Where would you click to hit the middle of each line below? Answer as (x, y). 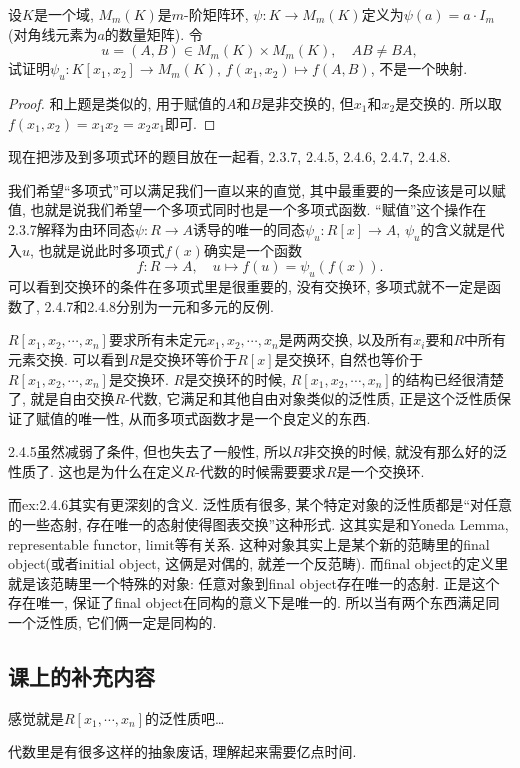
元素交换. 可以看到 (68, 358)
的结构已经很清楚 (447, 378)
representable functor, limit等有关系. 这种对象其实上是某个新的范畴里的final (249, 543)
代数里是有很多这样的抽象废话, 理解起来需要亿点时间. (182, 751)
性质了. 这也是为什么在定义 (96, 470)
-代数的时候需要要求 (260, 470)
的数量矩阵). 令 (153, 33)
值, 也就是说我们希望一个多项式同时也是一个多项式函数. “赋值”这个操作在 (247, 209)
